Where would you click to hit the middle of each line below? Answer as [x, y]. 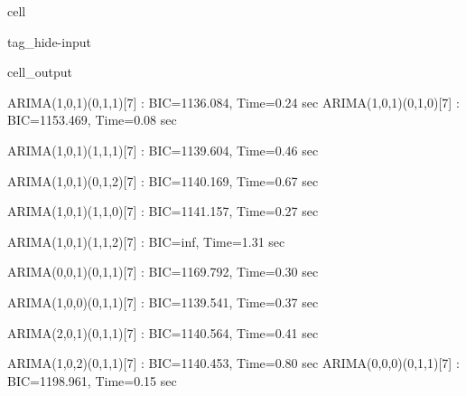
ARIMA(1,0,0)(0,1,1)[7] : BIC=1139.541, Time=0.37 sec [163, 302]
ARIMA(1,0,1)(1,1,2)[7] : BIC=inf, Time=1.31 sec [146, 241]
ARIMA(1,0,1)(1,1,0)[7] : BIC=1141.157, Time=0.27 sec [163, 211]
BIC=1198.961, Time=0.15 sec [92, 380]
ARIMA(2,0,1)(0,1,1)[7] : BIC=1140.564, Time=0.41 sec [163, 332]
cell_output [40, 72]
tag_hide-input [49, 41]
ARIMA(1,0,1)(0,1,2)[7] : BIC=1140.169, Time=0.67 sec [163, 180]
